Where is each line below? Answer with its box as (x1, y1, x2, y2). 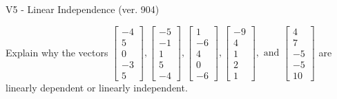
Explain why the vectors (6, 45, 108, 59)
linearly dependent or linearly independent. (6, 80, 188, 94)
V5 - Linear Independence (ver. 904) (6, 2, 160, 16)
